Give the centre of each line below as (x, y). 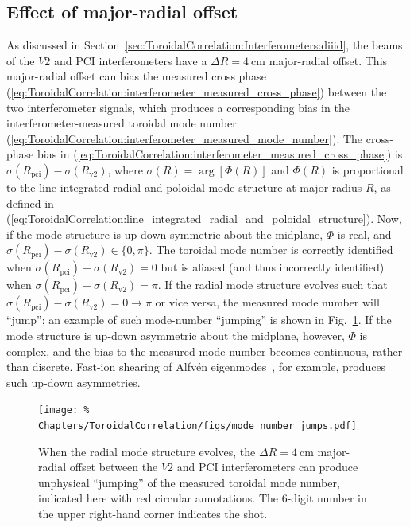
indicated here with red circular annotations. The (159, 498)
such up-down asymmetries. (73, 382)
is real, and (364, 234)
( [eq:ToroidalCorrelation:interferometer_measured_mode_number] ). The (185, 138)
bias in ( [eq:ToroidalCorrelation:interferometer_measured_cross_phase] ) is (220, 154)
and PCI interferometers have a (130, 60)
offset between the (114, 467)
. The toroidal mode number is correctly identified (271, 250)
